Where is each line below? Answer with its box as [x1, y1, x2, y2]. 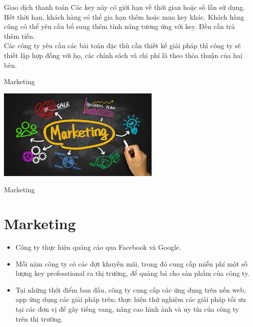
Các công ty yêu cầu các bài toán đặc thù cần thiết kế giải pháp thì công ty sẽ [4, 40, 241, 51]
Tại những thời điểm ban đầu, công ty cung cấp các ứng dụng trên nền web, [15, 284, 246, 295]
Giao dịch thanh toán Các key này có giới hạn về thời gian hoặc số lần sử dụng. [4, 2, 245, 12]
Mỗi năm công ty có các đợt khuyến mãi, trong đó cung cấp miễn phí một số [15, 258, 248, 268]
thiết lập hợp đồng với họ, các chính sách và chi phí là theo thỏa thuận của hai [4, 50, 243, 60]
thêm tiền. [4, 30, 35, 41]
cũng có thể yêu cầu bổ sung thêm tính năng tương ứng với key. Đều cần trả [4, 21, 235, 31]
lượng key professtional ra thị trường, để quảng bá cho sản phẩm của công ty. [15, 268, 250, 278]
